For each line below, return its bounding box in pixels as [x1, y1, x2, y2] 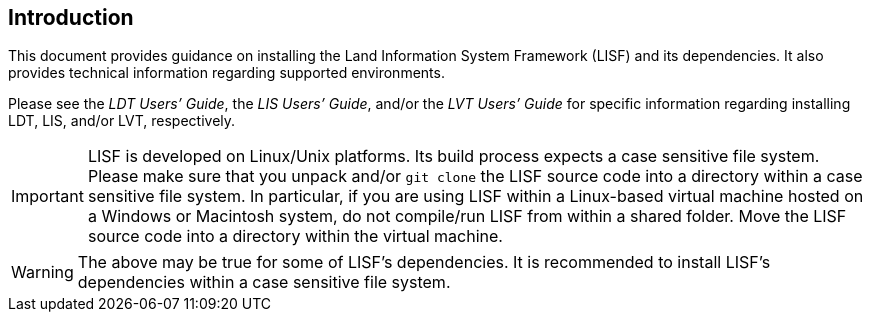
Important [11, 186, 84, 207]
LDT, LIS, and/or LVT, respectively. [8, 112, 236, 130]
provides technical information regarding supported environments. [8, 64, 445, 82]
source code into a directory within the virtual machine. [87, 226, 503, 247]
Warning [11, 262, 74, 283]
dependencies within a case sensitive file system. [77, 272, 451, 293]
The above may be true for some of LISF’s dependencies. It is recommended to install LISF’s [77, 252, 771, 273]
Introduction [8, 5, 134, 30]
